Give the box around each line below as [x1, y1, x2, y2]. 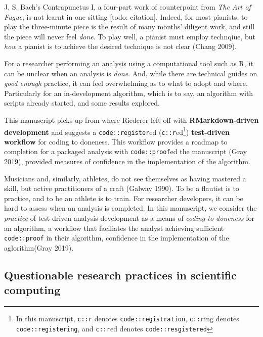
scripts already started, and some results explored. [4, 98, 160, 108]
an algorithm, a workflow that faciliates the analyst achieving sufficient [4, 222, 224, 233]
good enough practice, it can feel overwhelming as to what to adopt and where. [4, 78, 248, 88]
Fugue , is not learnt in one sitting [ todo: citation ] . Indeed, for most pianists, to [4, 11, 248, 22]
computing [4, 282, 61, 298]
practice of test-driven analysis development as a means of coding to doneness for [4, 213, 254, 223]
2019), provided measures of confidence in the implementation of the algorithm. [4, 156, 250, 167]
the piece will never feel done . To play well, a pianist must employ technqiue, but [4, 31, 256, 41]
